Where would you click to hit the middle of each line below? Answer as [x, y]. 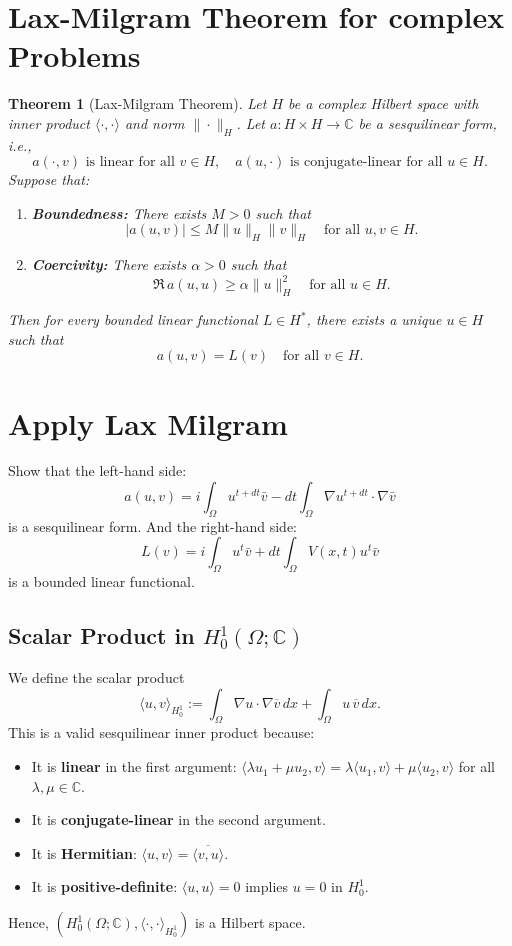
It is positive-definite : [104, 886]
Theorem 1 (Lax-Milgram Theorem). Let [137, 103]
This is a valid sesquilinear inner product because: [161, 732]
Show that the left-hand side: [97, 470]
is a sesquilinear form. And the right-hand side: [153, 525]
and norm [154, 122]
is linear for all [130, 162]
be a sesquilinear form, [427, 122]
